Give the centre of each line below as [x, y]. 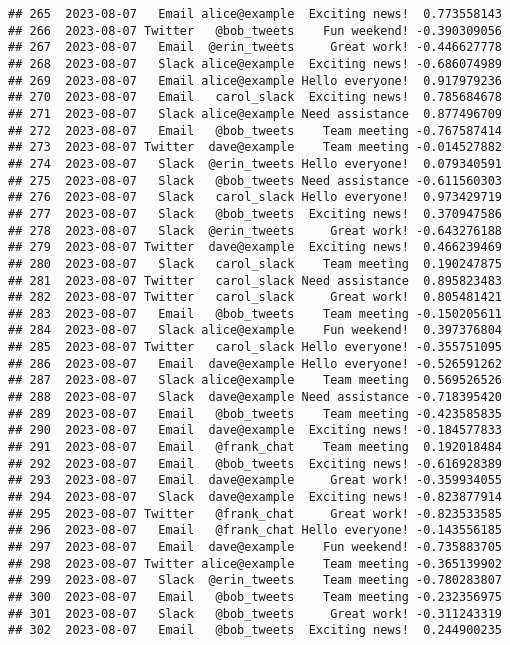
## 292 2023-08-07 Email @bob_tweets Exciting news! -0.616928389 [255, 463]
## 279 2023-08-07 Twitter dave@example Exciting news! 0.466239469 [255, 247]
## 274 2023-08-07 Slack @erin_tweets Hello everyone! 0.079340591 [255, 163]
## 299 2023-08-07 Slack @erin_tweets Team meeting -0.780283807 [255, 580]
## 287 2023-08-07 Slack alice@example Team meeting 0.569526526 [255, 380]
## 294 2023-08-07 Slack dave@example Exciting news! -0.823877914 [255, 497]
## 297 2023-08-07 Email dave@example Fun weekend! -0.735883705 [255, 547]
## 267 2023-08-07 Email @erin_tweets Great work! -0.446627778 [255, 47]
